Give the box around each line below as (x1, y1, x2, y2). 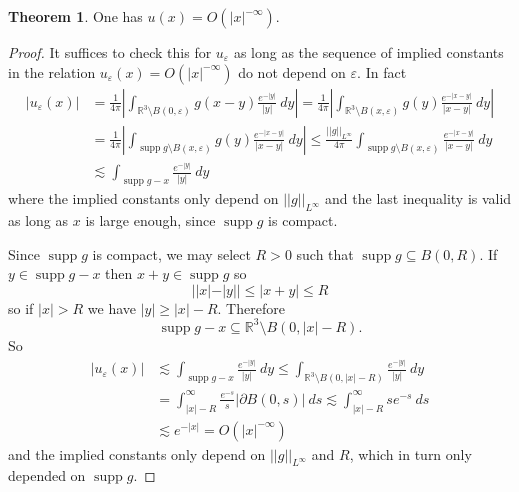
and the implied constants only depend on (8, 443, 266, 464)
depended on (8, 465, 86, 486)
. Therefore (217, 297, 285, 318)
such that (296, 243, 354, 264)
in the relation (8, 61, 96, 82)
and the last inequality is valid (325, 188, 512, 209)
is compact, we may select (92, 243, 251, 264)
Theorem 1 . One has (8, 6, 143, 26)
